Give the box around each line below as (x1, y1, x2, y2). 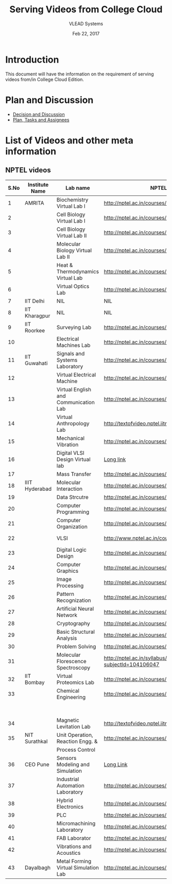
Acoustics (56, 849, 81, 856)
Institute (28, 181, 49, 188)
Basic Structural (56, 628, 95, 635)
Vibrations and (56, 842, 92, 850)
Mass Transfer (56, 470, 92, 477)
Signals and (56, 350, 85, 357)
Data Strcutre (56, 493, 89, 500)
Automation (56, 782, 84, 789)
